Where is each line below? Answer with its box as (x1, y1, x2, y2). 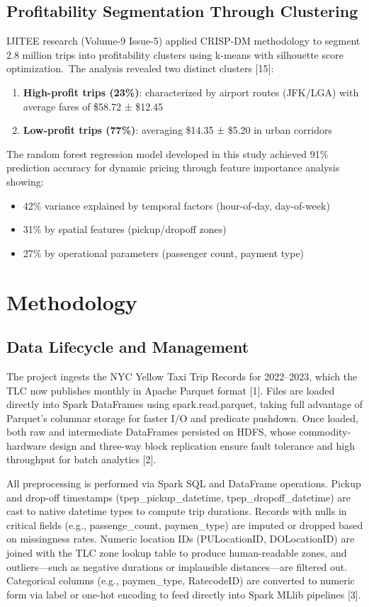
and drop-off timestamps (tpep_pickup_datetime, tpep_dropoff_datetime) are (6, 489, 351, 504)
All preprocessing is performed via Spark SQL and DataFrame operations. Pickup (6, 476, 361, 491)
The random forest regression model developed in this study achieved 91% (6, 146, 329, 161)
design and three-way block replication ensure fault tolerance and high (50, 438, 355, 453)
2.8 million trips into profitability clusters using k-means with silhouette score (6, 47, 344, 62)
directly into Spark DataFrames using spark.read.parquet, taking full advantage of (6, 397, 363, 412)
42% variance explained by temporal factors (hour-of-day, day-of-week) (23, 198, 330, 212)
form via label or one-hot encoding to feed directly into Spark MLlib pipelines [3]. (6, 586, 361, 601)
